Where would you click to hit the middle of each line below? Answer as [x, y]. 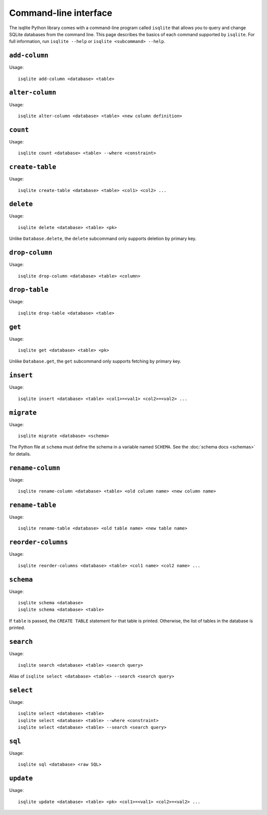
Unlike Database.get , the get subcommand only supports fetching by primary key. [95, 362]
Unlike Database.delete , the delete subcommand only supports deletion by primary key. [103, 239]
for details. [20, 454]
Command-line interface [61, 13]
